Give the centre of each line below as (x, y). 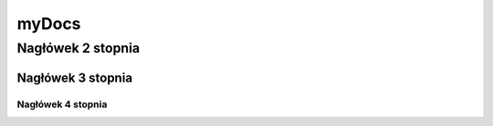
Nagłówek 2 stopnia (79, 48)
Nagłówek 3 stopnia (74, 78)
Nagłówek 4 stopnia (62, 104)
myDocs (49, 24)
